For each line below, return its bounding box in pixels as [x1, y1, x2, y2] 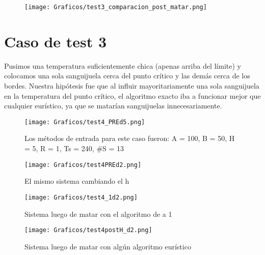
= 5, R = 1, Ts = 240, [24, 143, 94, 153]
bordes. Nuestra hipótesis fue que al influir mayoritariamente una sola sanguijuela [4, 80, 259, 91]
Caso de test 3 [4, 31, 107, 51]
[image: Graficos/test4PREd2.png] [24, 161, 142, 168]
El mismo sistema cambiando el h [24, 176, 129, 186]
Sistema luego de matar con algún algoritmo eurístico [24, 241, 191, 251]
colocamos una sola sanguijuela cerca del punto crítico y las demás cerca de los [4, 70, 250, 81]
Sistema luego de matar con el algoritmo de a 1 [24, 208, 172, 219]
